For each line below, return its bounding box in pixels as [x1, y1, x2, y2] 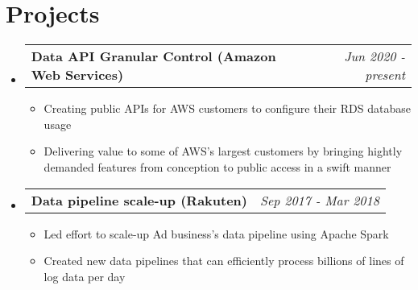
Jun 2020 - [344, 47, 405, 66]
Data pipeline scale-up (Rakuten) [31, 190, 247, 209]
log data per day [43, 267, 126, 284]
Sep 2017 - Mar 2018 [260, 190, 379, 209]
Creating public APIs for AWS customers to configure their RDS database [43, 100, 411, 117]
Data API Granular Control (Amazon [31, 47, 276, 66]
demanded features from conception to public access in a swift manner [43, 158, 391, 175]
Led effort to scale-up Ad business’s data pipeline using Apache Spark [43, 225, 389, 242]
